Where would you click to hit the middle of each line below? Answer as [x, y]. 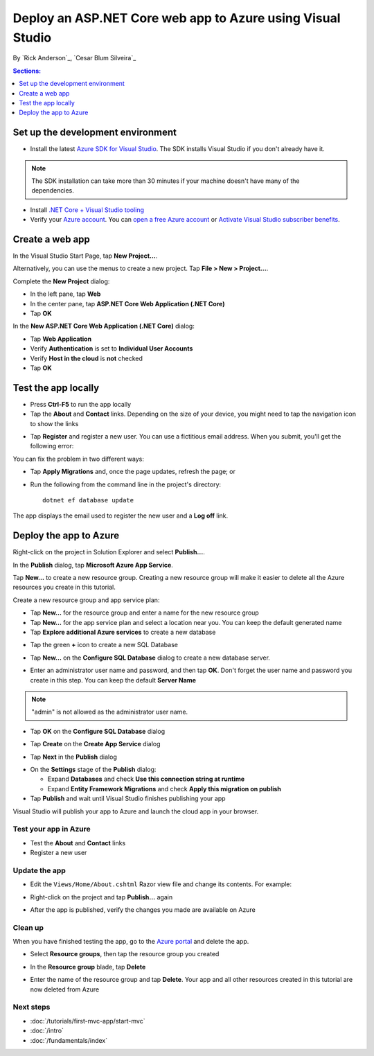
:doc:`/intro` [47, 1031]
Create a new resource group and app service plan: [86, 600]
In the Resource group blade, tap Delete [88, 967]
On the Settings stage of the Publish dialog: [93, 769]
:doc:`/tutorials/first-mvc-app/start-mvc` [88, 1021]
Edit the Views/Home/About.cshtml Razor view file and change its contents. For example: [161, 884]
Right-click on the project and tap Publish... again [101, 897]
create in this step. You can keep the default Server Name [113, 680]
